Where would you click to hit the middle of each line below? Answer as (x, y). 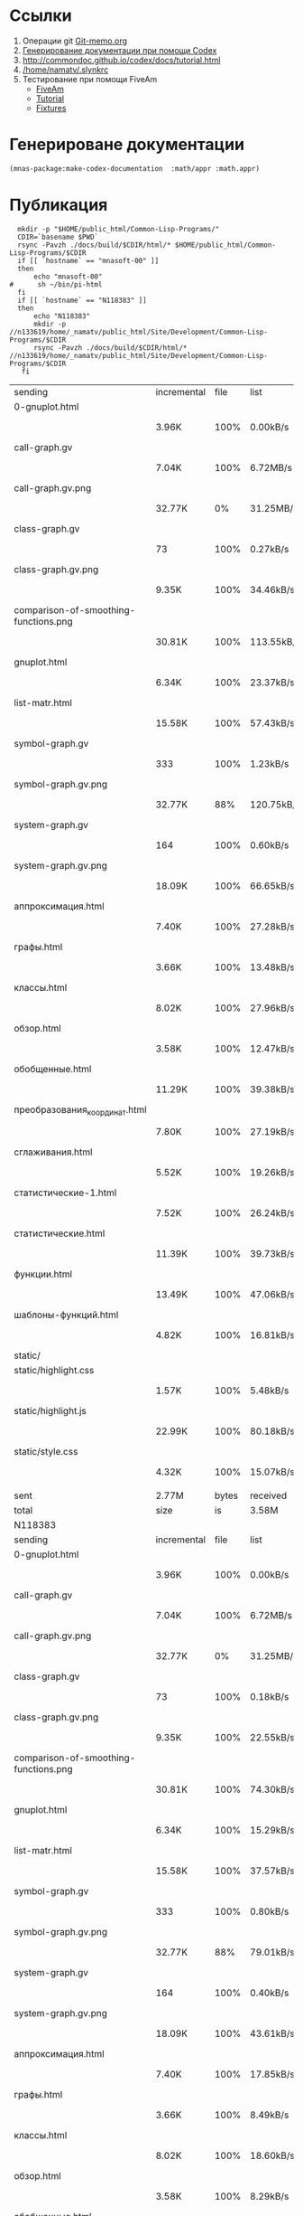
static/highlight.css (54, 1370)
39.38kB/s (272, 1089)
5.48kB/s (269, 1391)
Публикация (59, 205)
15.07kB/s (272, 1472)
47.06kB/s (272, 1294)
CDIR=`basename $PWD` (58, 237)
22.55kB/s (272, 1737)
